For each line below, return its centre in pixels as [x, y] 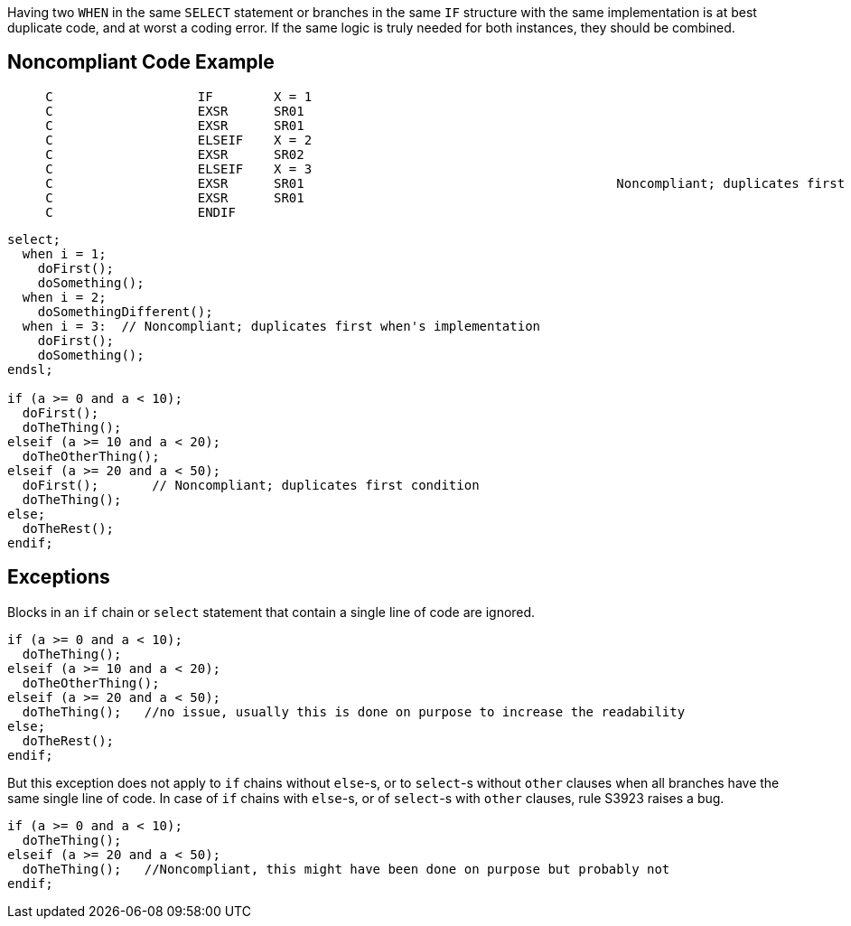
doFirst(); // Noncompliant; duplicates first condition [251, 485]
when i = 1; [64, 253]
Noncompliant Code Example [141, 62]
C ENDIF [140, 212]
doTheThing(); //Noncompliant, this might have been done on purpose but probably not [346, 869]
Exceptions [59, 577]
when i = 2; [64, 297]
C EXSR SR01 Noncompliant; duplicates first [445, 183]
